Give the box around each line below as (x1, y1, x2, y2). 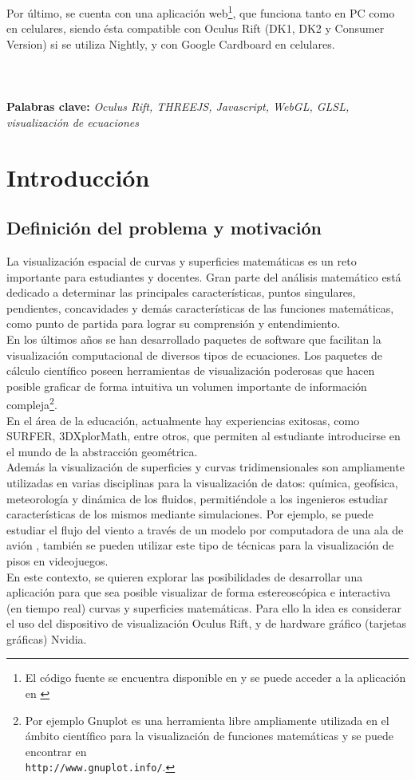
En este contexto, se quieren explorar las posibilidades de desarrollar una (6, 568, 363, 585)
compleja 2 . (6, 394, 57, 412)
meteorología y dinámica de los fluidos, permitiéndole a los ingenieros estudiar (6, 490, 389, 506)
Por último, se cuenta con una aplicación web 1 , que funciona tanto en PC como (6, 2, 395, 21)
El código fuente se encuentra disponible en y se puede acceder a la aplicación (25, 669, 406, 686)
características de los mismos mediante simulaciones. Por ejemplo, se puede (6, 506, 373, 522)
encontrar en (25, 743, 87, 759)
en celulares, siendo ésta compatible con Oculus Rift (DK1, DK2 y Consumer (6, 20, 385, 37)
